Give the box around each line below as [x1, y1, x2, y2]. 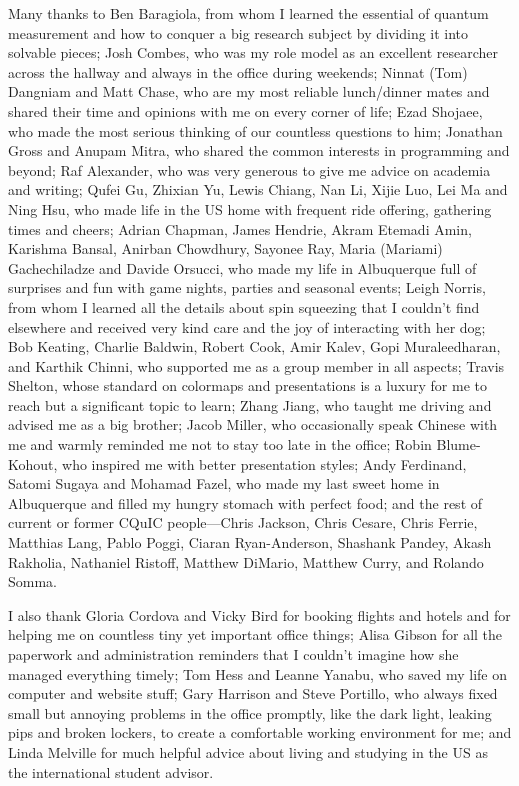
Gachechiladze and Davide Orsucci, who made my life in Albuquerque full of [8, 257, 477, 278]
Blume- [436, 434, 481, 455]
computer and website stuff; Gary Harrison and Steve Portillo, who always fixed [8, 683, 498, 704]
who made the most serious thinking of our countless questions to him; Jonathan [8, 120, 503, 141]
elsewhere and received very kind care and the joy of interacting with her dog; [8, 316, 486, 337]
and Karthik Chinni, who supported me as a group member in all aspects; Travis [8, 355, 505, 376]
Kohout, [8, 453, 58, 474]
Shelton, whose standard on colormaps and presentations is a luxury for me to [8, 375, 488, 396]
